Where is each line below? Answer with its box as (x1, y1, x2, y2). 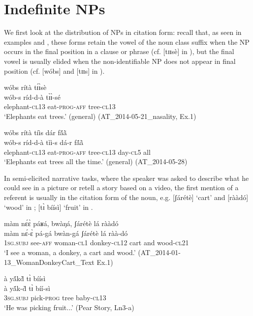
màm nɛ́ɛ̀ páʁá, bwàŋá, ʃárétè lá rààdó (4, 218, 119, 229)
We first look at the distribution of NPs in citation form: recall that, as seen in (4, 27, 242, 37)
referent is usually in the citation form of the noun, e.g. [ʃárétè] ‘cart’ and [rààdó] (4, 192, 249, 202)
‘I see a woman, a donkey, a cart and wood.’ (4, 247, 136, 257)
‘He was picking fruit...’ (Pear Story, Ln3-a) (4, 302, 134, 312)
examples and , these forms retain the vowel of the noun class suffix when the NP (4, 36, 250, 47)
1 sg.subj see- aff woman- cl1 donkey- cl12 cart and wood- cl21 (4, 237, 189, 248)
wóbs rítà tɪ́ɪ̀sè (4, 82, 47, 92)
